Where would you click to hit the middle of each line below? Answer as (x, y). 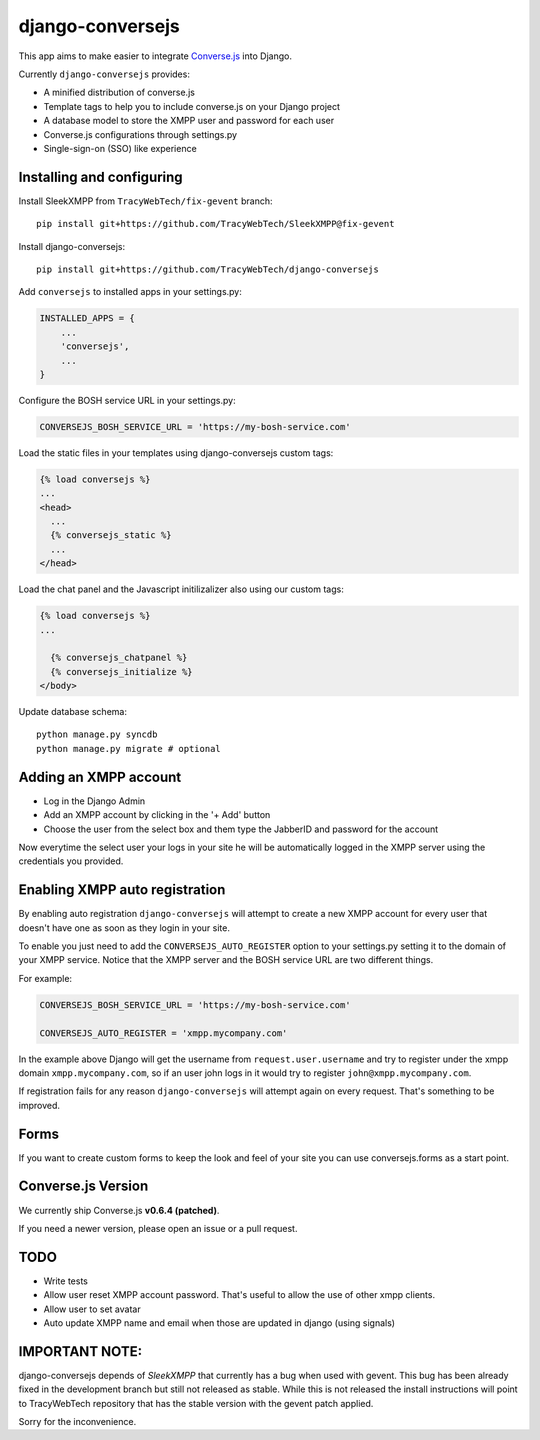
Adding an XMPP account (100, 776)
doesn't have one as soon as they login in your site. (124, 927)
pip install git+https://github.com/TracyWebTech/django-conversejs (207, 269)
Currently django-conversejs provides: (104, 74)
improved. (39, 1105)
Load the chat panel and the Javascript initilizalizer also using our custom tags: (181, 589)
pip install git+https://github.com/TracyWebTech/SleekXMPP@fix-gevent (215, 224)
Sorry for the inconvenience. (77, 1422)
